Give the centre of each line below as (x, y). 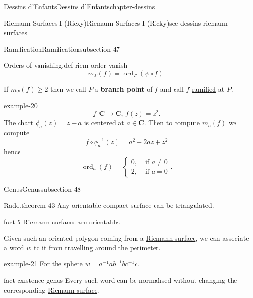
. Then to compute (172, 122)
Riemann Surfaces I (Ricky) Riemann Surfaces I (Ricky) (87, 23)
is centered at (104, 122)
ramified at (208, 88)
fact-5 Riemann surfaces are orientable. (62, 221)
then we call (68, 88)
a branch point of (124, 88)
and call (172, 88)
